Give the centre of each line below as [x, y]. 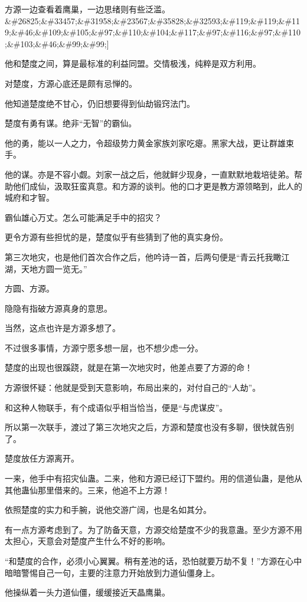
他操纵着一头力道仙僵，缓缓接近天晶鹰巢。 [87, 592]
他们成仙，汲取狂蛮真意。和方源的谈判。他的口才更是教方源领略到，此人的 [157, 186]
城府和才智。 [30, 197]
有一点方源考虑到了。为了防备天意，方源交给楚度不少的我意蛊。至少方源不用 [153, 529]
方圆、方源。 [30, 288]
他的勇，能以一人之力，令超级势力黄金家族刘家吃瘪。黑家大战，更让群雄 [145, 143]
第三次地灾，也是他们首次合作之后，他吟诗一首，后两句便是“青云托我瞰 [143, 256]
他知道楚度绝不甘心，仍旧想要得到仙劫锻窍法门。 [100, 103]
